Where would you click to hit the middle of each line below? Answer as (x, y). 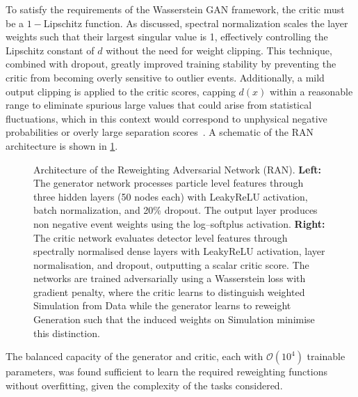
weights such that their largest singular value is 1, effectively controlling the (167, 37)
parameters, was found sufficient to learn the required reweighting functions (166, 372)
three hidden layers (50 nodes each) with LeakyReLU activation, (171, 196)
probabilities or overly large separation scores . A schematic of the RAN (160, 132)
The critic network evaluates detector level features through (161, 237)
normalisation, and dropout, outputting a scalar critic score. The (171, 264)
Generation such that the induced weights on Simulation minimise (174, 319)
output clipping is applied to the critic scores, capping (121, 91)
